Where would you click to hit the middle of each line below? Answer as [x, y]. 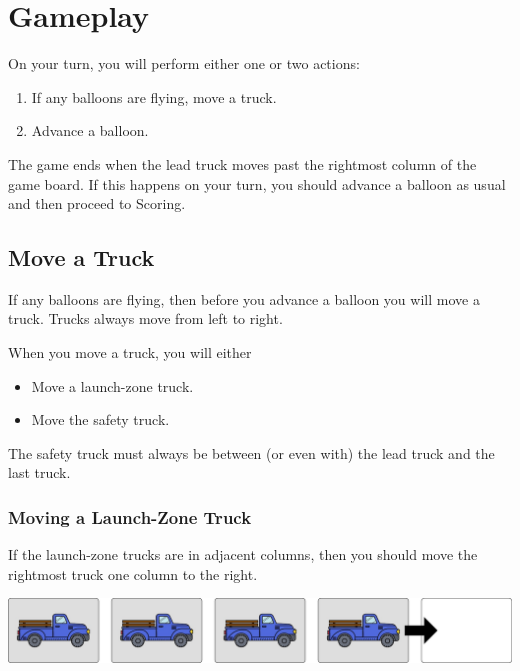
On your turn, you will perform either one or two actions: [184, 63]
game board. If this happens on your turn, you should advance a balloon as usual [257, 183]
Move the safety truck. [100, 419]
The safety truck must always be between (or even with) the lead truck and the [251, 452]
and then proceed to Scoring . [97, 203]
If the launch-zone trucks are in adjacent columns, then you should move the [243, 554]
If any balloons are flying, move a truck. [154, 96]
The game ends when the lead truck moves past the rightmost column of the [242, 163]
